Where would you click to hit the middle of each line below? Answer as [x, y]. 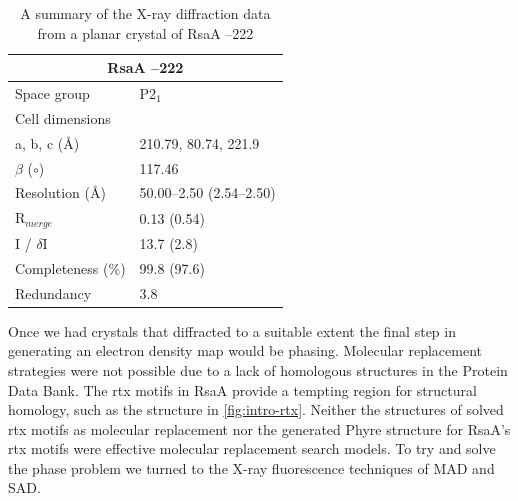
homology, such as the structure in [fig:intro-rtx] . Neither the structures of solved [256, 409]
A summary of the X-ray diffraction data [145, 13]
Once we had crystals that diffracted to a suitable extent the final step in [232, 330]
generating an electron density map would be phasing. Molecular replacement [245, 350]
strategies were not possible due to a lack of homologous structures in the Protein [258, 369]
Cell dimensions [63, 117]
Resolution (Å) [60, 192]
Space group [52, 93]
